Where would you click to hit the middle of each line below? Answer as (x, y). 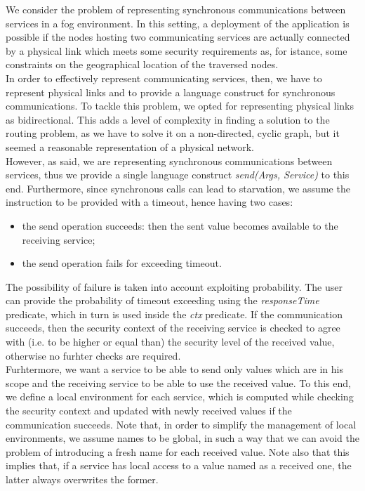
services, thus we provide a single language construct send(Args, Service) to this (178, 175)
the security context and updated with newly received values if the (149, 411)
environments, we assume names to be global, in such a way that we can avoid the (182, 438)
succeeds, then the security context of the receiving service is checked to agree (173, 328)
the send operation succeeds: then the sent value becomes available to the (180, 225)
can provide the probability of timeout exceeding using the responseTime (162, 300)
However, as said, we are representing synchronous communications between (169, 161)
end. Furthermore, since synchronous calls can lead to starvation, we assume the (178, 188)
